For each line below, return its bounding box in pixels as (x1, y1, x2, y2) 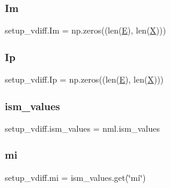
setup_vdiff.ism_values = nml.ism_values (5, 122, 160, 134)
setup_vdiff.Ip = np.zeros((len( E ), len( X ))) (5, 73, 164, 86)
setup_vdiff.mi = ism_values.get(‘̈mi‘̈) (5, 171, 146, 183)
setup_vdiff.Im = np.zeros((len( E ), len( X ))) (5, 24, 166, 37)
